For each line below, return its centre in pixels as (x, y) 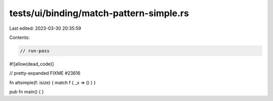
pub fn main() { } (27, 92)
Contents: (19, 37)
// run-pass (35, 51)
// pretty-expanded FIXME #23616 (45, 73)
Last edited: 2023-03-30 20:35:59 (45, 28)
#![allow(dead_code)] (32, 64)
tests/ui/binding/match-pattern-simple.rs (99, 13)
